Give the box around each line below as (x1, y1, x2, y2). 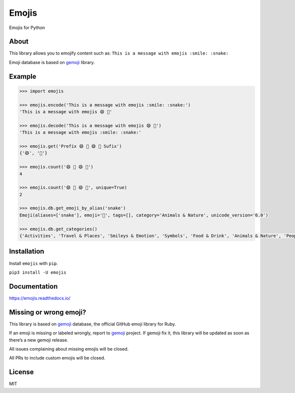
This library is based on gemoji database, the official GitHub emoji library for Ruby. (9, 321, 177, 327)
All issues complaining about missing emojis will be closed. (9, 346, 129, 352)
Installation (9, 247, 44, 256)
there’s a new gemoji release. (9, 337, 68, 343)
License (9, 368, 34, 376)
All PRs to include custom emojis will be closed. (9, 355, 106, 361)
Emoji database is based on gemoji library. (9, 59, 95, 65)
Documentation (9, 282, 58, 291)
